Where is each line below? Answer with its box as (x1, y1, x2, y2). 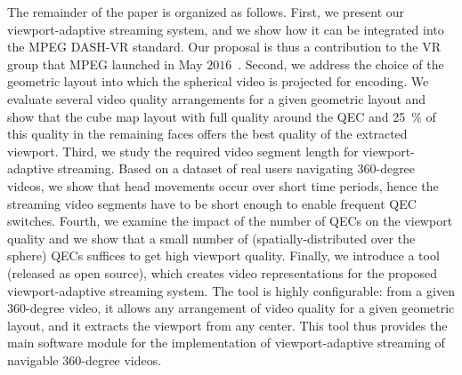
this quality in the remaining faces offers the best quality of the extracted (7, 124, 408, 143)
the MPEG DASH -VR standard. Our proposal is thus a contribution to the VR (7, 37, 441, 56)
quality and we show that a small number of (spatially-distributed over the (7, 228, 416, 247)
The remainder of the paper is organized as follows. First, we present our (7, 3, 405, 20)
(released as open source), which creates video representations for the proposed (7, 263, 437, 282)
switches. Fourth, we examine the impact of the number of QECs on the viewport (7, 211, 453, 230)
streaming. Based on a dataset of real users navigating (57, 159, 353, 178)
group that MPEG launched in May (7, 54, 203, 73)
